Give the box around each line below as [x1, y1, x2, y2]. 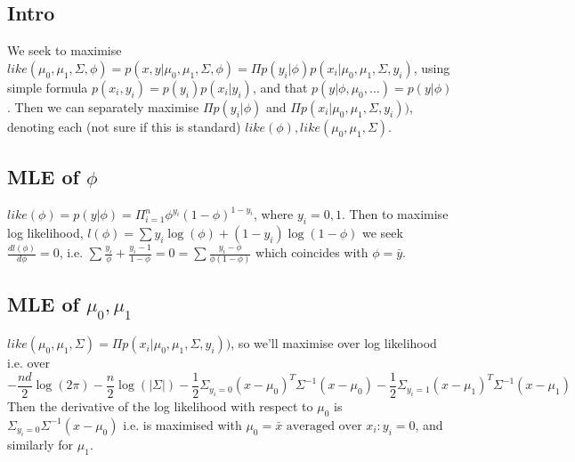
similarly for [7, 435, 74, 454]
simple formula [7, 77, 88, 96]
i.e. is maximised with [123, 415, 242, 434]
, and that [252, 77, 308, 96]
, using [413, 58, 450, 77]
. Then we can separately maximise [7, 97, 199, 116]
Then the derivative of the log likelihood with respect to [7, 397, 313, 416]
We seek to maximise [7, 41, 122, 60]
